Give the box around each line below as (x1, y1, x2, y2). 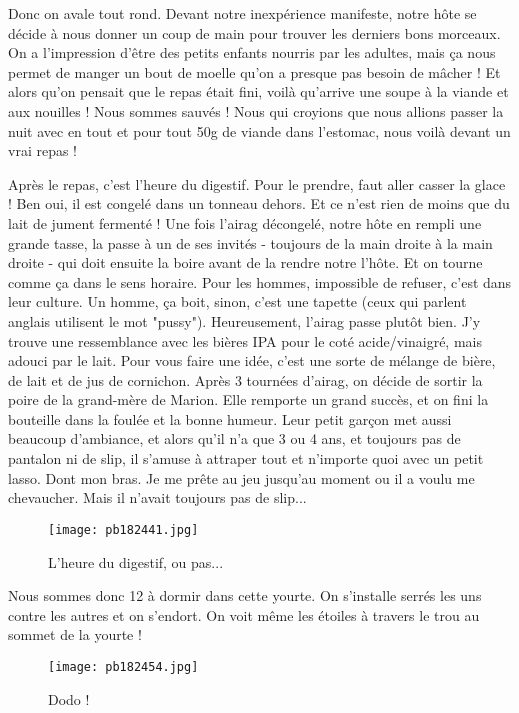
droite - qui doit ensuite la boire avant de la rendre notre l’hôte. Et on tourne (8, 252, 483, 273)
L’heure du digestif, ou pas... (48, 551, 224, 572)
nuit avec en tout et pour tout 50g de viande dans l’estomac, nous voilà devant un (8, 120, 511, 141)
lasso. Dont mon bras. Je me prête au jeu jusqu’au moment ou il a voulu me (8, 467, 475, 488)
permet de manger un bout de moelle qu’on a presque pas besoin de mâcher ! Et (8, 61, 501, 82)
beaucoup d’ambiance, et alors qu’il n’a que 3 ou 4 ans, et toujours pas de (8, 428, 461, 449)
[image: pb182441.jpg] (48, 522, 199, 537)
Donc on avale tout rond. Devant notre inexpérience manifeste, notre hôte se (8, 3, 477, 23)
